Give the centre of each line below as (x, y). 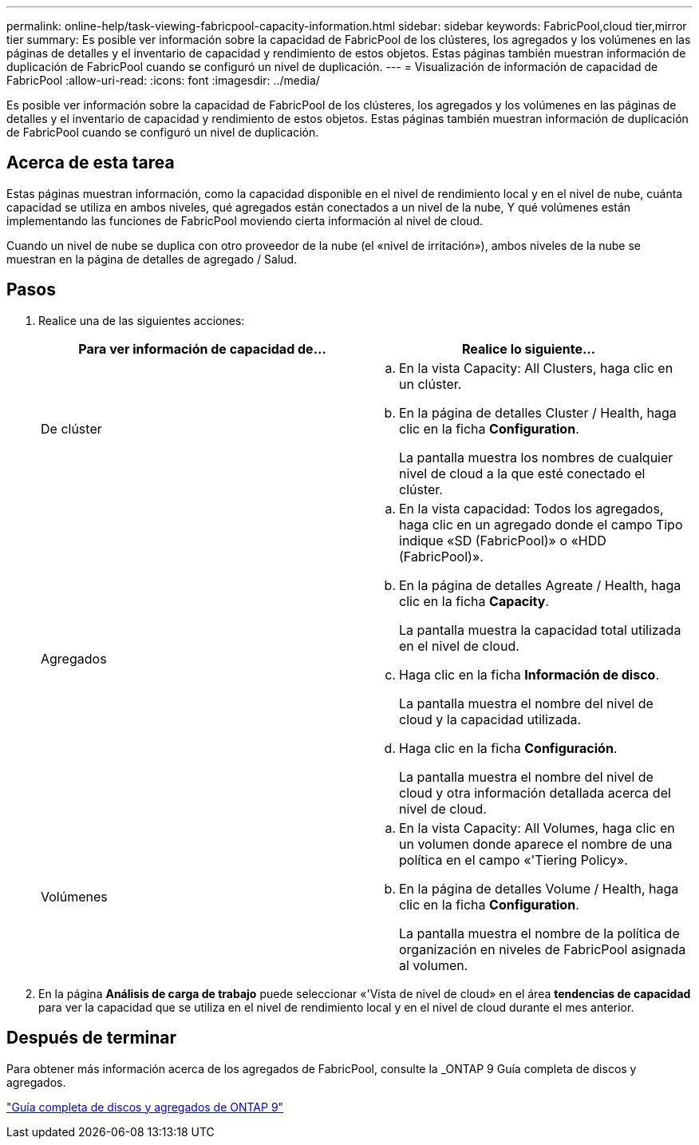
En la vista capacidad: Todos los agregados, (531, 508)
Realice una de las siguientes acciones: (142, 320)
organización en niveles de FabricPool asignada (543, 949)
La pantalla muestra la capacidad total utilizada (540, 630)
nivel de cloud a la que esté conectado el (522, 473)
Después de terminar (92, 1038)
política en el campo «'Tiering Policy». (513, 860)
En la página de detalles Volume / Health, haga (539, 888)
